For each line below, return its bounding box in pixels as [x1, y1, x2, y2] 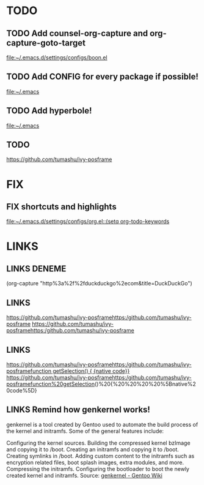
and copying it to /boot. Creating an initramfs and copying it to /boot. [6, 445, 179, 453]
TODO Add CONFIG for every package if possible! [6, 72, 199, 82]
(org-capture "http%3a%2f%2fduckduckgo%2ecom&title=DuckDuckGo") [6, 280, 192, 287]
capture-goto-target [6, 37, 86, 48]
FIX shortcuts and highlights [6, 201, 117, 212]
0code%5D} [6, 387, 38, 394]
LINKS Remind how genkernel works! [6, 405, 151, 415]
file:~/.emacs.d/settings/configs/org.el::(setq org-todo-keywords [6, 218, 170, 225]
